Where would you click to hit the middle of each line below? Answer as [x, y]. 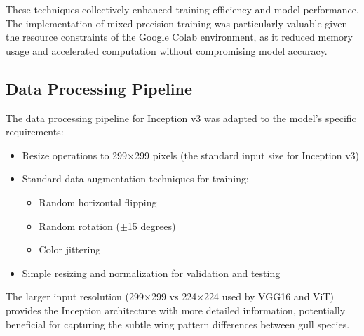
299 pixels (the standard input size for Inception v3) [247, 155]
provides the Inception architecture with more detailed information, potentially [176, 310]
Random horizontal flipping [98, 202]
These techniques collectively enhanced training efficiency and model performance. [182, 9]
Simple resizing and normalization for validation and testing [151, 273]
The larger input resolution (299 [75, 296]
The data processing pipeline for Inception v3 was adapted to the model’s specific [181, 117]
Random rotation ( [79, 226]
